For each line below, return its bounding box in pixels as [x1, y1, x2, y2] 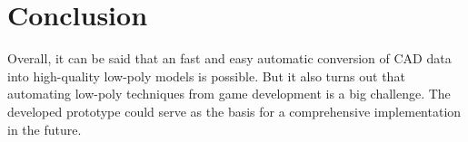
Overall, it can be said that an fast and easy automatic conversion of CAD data [7, 49, 452, 68]
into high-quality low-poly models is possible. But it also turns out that [7, 66, 405, 85]
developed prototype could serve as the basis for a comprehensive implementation [7, 101, 462, 120]
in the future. [7, 119, 82, 138]
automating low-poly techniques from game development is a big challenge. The [7, 84, 451, 103]
